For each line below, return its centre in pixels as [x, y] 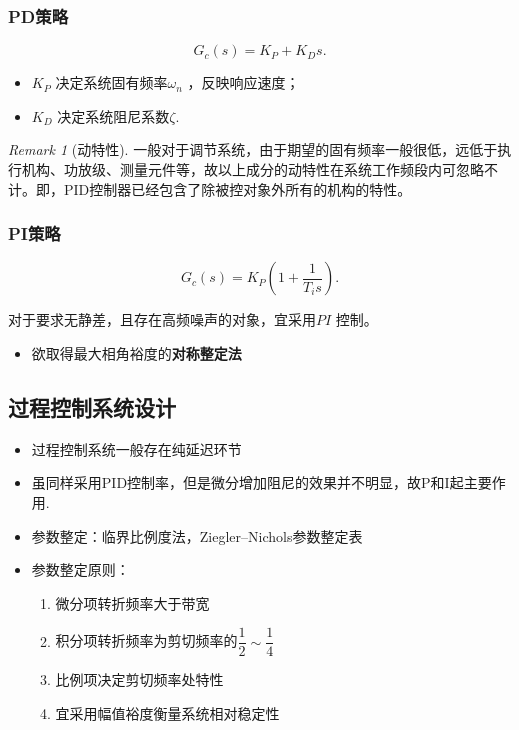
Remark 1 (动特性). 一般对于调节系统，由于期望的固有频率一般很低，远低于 [253, 149]
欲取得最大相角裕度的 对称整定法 [136, 353]
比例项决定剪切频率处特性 [139, 679]
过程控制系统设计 [92, 406]
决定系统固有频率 [111, 82]
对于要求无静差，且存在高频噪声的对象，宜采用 [162, 319]
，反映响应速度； [243, 82]
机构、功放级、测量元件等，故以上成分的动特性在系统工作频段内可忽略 [252, 169]
